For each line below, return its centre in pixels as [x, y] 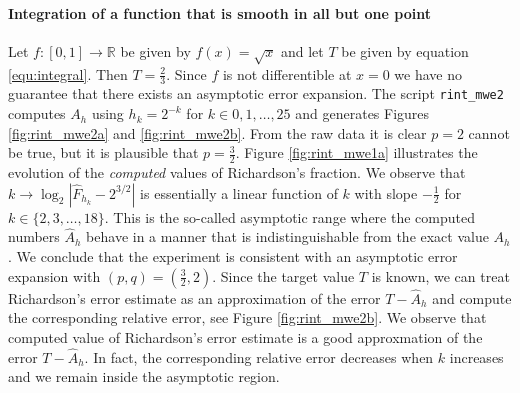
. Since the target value [283, 275]
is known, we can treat [440, 275]
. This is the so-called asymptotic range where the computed [289, 216]
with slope [386, 192]
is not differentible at [287, 73]
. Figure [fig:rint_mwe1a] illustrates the [356, 152]
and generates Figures [362, 113]
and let [302, 50]
